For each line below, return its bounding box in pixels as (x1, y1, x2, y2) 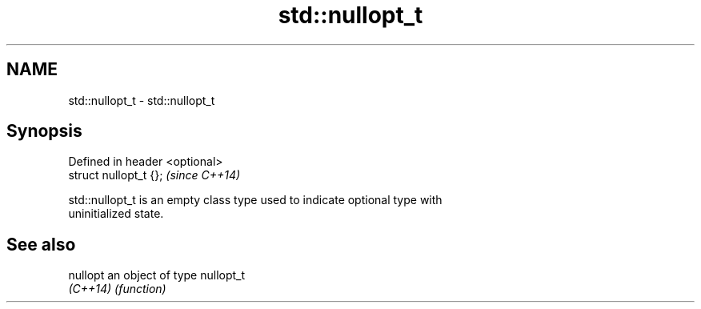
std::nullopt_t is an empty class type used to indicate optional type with (68, 193, 443, 207)
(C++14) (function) (68, 282, 166, 296)
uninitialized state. (68, 207, 164, 221)
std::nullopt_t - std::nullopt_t (68, 93, 215, 107)
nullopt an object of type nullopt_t (68, 268, 246, 283)
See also (6, 234, 76, 255)
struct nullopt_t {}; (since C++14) (68, 168, 241, 183)
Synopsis (6, 121, 82, 142)
